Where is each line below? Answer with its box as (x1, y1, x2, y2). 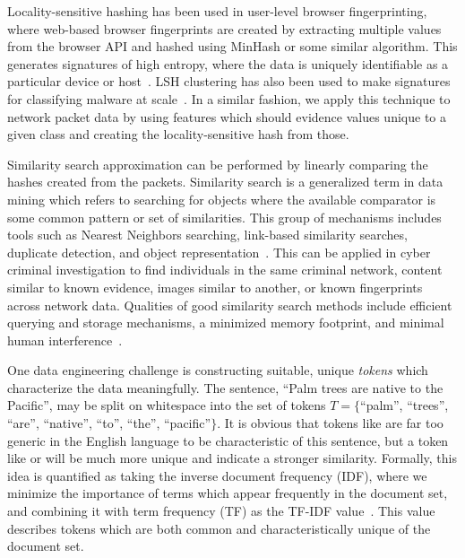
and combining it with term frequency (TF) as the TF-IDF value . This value (7, 501, 435, 520)
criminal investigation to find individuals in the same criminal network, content (7, 260, 443, 279)
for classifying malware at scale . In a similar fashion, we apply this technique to (7, 89, 451, 108)
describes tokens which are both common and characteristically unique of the (7, 519, 431, 537)
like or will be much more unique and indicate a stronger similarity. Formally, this (7, 449, 457, 467)
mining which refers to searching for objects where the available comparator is (7, 189, 436, 208)
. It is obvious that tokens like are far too (217, 414, 443, 432)
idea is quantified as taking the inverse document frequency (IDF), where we (7, 466, 427, 484)
